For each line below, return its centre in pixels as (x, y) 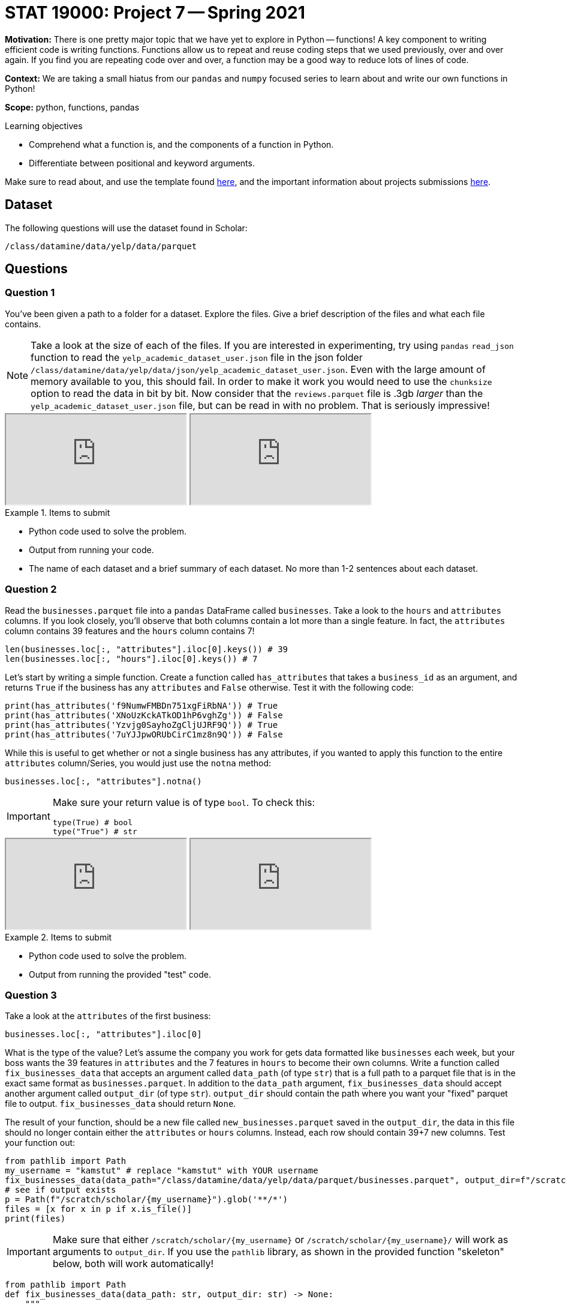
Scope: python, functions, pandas (72, 107)
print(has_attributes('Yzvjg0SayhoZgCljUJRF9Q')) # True (141, 725)
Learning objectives (44, 126)
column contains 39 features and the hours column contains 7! (130, 631)
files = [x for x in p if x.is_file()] (98, 1209)
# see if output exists (61, 1190)
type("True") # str (95, 831)
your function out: (40, 1143)
